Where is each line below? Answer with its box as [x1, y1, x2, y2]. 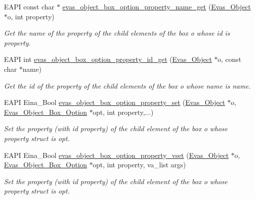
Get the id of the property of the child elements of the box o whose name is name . [4, 80, 251, 91]
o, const [217, 54, 242, 64]
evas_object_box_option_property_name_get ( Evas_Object [62, 1, 251, 11]
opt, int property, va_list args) [92, 159, 186, 170]
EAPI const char [4, 1, 55, 11]
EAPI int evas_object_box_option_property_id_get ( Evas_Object [4, 54, 212, 64]
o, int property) [7, 11, 54, 21]
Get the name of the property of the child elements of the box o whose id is [4, 28, 230, 38]
